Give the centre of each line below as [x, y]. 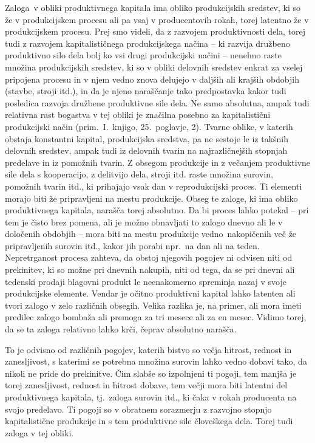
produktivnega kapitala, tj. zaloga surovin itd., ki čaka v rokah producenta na [151, 397]
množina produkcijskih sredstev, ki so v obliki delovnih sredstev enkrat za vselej [154, 67]
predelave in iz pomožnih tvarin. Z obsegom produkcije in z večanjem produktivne [158, 162]
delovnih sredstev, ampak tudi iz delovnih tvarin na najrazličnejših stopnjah [146, 150]
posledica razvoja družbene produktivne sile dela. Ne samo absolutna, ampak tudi [157, 102]
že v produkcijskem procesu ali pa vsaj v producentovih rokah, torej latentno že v [157, 19]
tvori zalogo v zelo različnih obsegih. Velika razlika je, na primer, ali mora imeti [153, 305]
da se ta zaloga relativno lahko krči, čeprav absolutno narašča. [121, 329]
